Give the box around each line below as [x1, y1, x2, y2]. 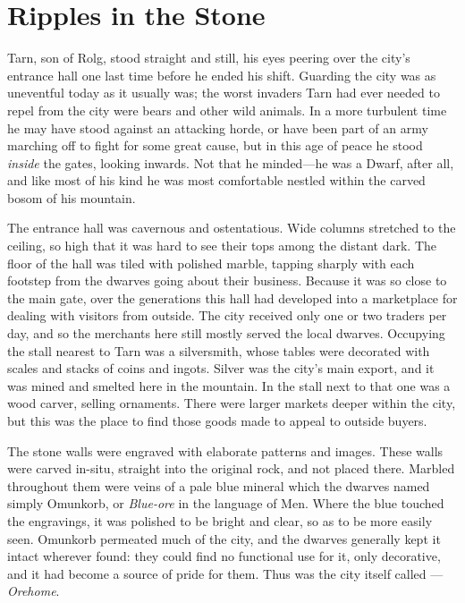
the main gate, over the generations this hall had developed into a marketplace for [7, 288, 458, 307]
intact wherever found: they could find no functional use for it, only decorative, [7, 547, 441, 565]
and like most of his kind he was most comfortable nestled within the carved [7, 171, 426, 190]
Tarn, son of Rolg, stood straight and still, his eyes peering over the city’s [7, 48, 410, 67]
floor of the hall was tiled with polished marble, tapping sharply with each [7, 253, 415, 272]
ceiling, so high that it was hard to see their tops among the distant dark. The [7, 236, 436, 255]
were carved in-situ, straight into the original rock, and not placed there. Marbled [7, 459, 455, 478]
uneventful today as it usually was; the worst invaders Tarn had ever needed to [7, 83, 440, 102]
